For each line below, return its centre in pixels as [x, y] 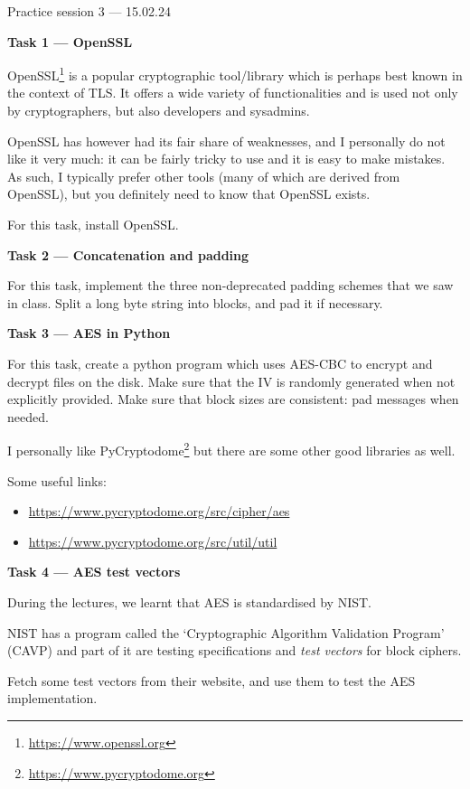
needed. [28, 416]
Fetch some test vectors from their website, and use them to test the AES [211, 680]
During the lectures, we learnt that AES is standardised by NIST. [189, 601]
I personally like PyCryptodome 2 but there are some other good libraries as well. [231, 449]
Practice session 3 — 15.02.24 [89, 11]
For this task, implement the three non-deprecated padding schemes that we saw [230, 285]
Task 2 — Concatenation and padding [128, 254]
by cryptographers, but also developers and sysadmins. [159, 111]
